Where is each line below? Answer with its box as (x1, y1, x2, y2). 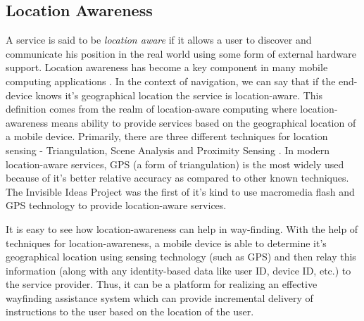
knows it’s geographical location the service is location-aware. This (35, 87, 323, 102)
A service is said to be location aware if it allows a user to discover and (6, 32, 312, 47)
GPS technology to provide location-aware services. (6, 198, 227, 213)
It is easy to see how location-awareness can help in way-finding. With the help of (6, 221, 358, 236)
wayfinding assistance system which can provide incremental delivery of (6, 290, 313, 305)
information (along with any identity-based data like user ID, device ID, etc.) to (6, 263, 351, 277)
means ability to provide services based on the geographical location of (51, 115, 356, 130)
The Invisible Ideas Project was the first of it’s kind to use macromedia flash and (6, 184, 355, 199)
